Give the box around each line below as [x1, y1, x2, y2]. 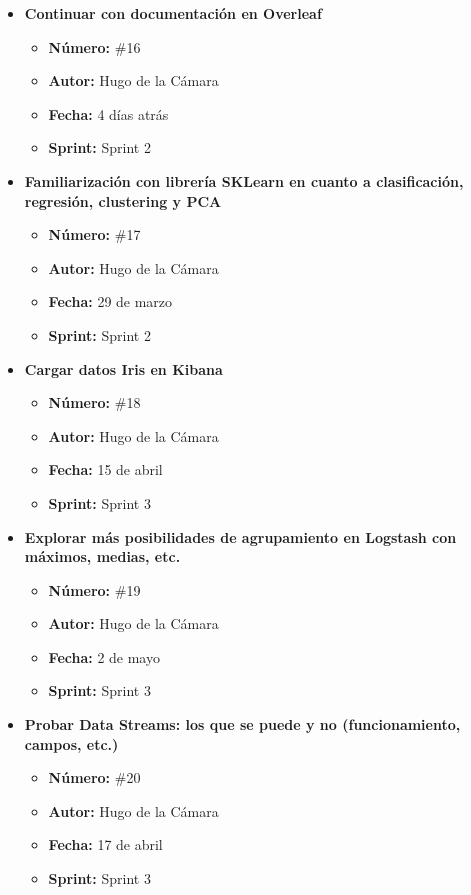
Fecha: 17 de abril [48, 834, 163, 855]
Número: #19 [48, 579, 141, 600]
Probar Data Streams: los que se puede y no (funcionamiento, [24, 714, 461, 735]
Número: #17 [48, 224, 141, 245]
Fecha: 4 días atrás [48, 103, 169, 124]
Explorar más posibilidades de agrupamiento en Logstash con [24, 526, 457, 547]
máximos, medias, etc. [24, 546, 181, 567]
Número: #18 [48, 392, 141, 413]
